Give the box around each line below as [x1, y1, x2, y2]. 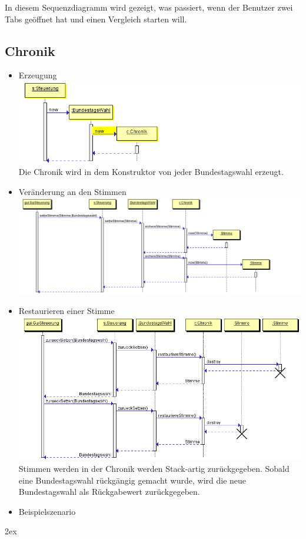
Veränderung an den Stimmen [18, 186, 127, 198]
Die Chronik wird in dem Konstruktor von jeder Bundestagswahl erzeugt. [18, 166, 284, 178]
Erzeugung [18, 69, 57, 81]
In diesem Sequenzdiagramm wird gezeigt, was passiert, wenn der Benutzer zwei [5, 1, 293, 13]
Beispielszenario [18, 505, 76, 517]
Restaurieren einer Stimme [18, 304, 115, 316]
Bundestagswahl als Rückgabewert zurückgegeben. [18, 485, 200, 498]
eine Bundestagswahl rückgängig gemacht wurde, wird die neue [18, 474, 247, 486]
